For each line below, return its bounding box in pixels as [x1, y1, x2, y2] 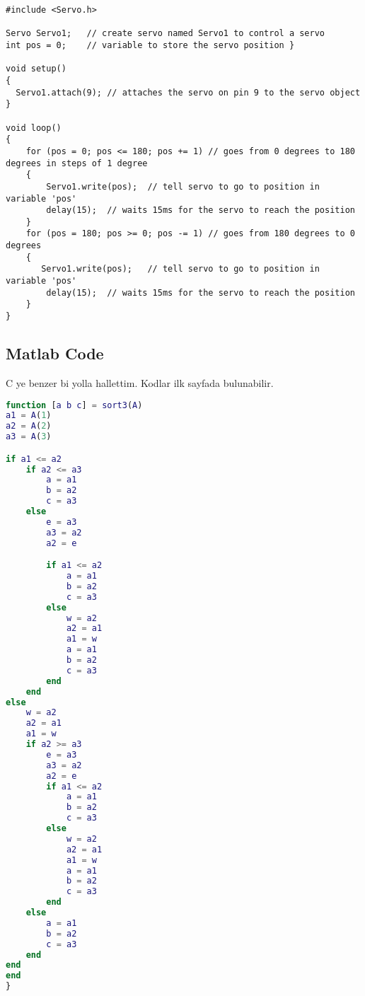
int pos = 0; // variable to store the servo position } [6, 40, 295, 50]
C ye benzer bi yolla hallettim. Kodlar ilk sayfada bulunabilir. [6, 375, 274, 390]
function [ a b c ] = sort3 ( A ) [6, 400, 143, 410]
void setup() [6, 64, 66, 74]
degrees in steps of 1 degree [6, 158, 148, 168]
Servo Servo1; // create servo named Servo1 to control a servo [6, 28, 325, 39]
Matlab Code [6, 342, 104, 364]
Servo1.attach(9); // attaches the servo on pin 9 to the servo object [16, 87, 361, 98]
